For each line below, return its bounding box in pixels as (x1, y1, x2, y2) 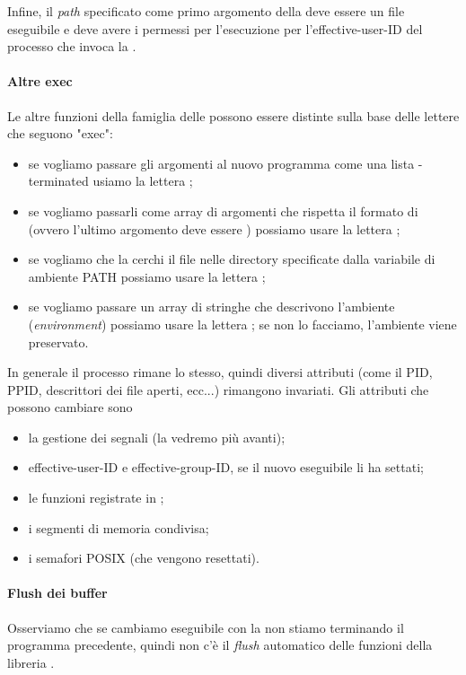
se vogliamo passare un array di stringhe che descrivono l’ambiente (28, 297, 395, 316)
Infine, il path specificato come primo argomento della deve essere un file (7, 2, 405, 20)
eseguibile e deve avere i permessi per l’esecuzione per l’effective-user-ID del (7, 19, 423, 38)
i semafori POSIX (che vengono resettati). (28, 548, 259, 567)
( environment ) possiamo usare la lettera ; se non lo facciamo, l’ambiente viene (28, 314, 457, 333)
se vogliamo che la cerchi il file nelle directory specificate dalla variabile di (28, 250, 435, 268)
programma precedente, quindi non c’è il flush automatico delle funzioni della (7, 636, 433, 654)
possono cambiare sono (7, 398, 133, 416)
